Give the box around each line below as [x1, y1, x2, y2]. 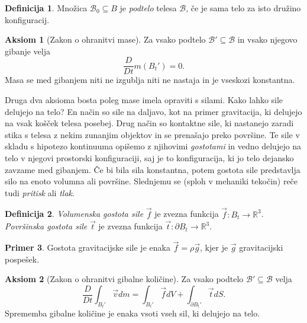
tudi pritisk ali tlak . [5, 186, 75, 199]
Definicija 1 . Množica [5, 2, 88, 14]
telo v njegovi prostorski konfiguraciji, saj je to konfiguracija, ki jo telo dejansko [5, 152, 294, 164]
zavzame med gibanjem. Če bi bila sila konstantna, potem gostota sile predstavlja [5, 163, 300, 175]
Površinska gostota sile [5, 220, 88, 232]
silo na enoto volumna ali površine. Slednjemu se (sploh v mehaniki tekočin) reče [5, 175, 298, 187]
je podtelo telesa [119, 2, 177, 14]
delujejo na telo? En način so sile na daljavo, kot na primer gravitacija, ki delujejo [5, 105, 302, 117]
